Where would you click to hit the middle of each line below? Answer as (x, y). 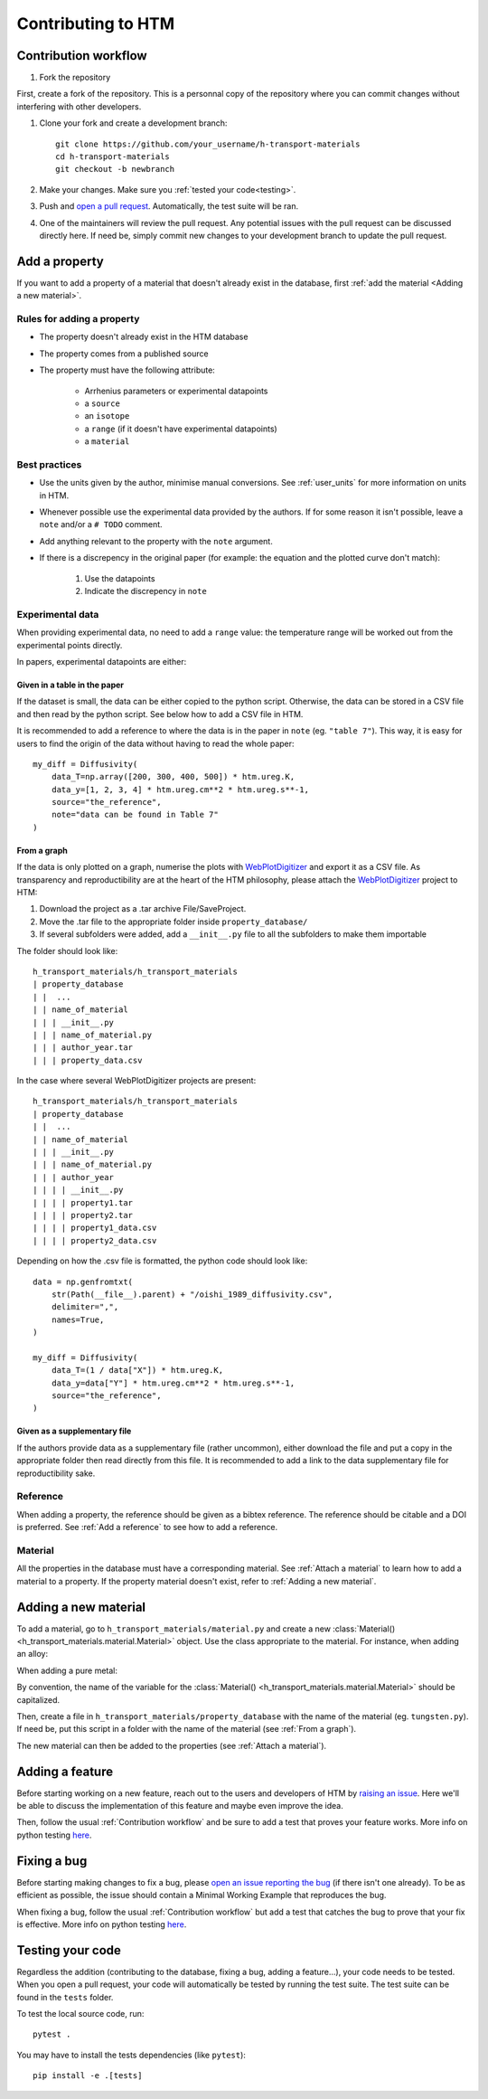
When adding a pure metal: (67, 1670)
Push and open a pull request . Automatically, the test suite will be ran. (169, 206)
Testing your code (69, 1950)
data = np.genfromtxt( (83, 1281)
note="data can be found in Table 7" (135, 815)
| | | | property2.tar (83, 1215)
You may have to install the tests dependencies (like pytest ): (131, 2055)
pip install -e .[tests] (88, 2076)
